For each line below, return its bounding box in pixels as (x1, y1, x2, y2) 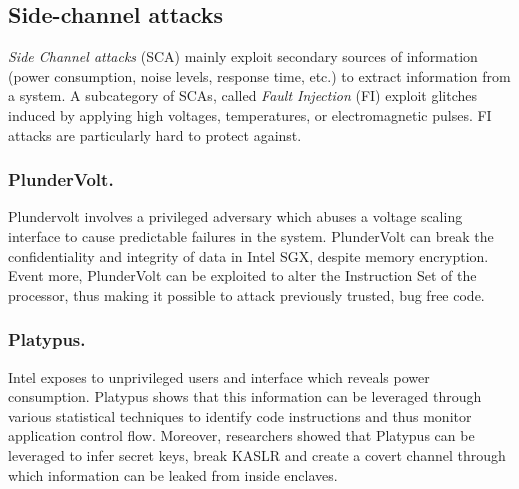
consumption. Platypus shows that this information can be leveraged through (8, 386, 482, 407)
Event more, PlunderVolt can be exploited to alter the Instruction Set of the (8, 265, 477, 286)
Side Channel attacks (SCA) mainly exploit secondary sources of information (8, 46, 478, 67)
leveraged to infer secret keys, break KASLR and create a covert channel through (8, 444, 506, 465)
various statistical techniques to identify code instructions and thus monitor (8, 405, 472, 426)
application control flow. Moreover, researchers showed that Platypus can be (8, 425, 475, 446)
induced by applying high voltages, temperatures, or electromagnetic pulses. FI (8, 104, 492, 125)
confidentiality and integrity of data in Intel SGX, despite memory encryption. (8, 245, 489, 266)
